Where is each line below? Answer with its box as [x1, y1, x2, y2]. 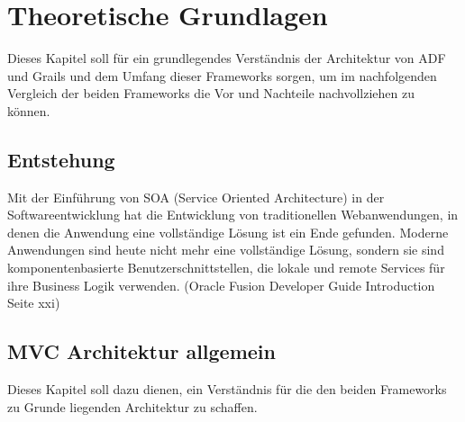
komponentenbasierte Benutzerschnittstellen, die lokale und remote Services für [7, 258, 445, 277]
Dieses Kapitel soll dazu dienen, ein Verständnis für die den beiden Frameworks [7, 380, 447, 399]
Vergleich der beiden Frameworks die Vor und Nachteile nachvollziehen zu [7, 84, 415, 103]
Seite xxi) [7, 293, 60, 312]
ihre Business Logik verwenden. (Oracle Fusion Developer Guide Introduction [7, 275, 435, 294]
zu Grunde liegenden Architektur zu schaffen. [7, 397, 258, 416]
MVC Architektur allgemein [7, 337, 276, 365]
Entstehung [7, 145, 115, 173]
